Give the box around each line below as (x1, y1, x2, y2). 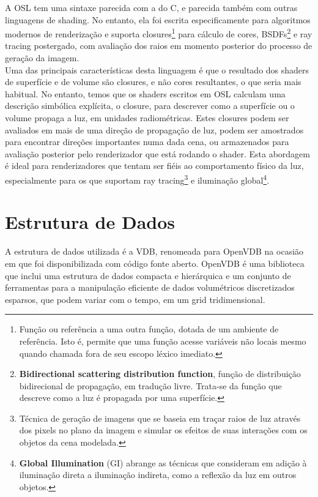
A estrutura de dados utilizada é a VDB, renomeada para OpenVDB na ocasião (5, 245, 304, 258)
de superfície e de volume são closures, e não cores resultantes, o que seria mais (5, 75, 301, 88)
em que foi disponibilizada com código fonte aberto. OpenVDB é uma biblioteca (5, 256, 305, 269)
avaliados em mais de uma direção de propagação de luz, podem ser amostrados (5, 123, 304, 136)
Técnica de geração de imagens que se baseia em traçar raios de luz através (19, 411, 301, 424)
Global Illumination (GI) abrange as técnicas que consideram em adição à (19, 456, 307, 469)
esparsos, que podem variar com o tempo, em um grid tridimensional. (5, 293, 265, 305)
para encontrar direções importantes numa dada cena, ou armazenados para (5, 135, 289, 148)
